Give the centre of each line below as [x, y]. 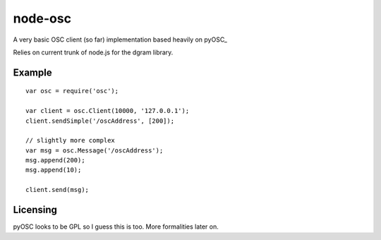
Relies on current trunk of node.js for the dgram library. [93, 52]
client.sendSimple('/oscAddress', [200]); [100, 121]
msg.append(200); [55, 160]
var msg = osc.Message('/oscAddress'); [95, 150]
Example [32, 72]
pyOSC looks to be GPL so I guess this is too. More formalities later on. [116, 227]
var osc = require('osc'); [72, 91]
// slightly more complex [71, 140]
